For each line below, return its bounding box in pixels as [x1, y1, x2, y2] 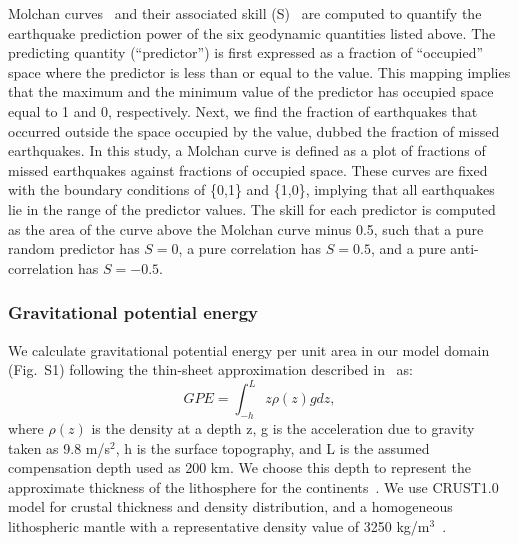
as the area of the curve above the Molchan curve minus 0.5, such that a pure [8, 218, 484, 239]
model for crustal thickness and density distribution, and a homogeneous [8, 496, 453, 517]
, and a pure [370, 238, 446, 259]
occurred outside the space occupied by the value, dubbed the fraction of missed [8, 120, 500, 141]
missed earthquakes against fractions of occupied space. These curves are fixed [8, 159, 488, 180]
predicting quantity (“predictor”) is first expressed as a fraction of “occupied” [8, 42, 484, 63]
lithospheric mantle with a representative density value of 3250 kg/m [8, 515, 430, 536]
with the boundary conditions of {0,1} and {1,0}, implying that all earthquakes [8, 179, 495, 200]
